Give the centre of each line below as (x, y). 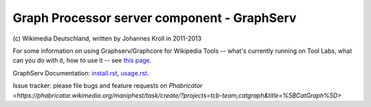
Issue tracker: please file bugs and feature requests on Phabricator (108, 86)
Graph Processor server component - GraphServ (155, 18)
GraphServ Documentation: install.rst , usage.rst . (81, 73)
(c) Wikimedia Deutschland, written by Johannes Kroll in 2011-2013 (107, 38)
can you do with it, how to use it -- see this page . (82, 60)
